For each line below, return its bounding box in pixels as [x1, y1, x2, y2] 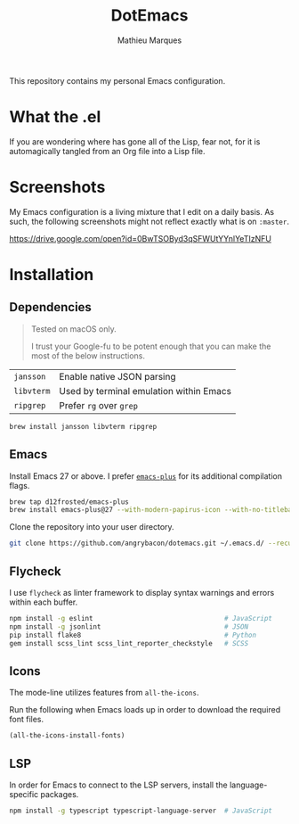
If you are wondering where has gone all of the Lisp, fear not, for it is [9, 136, 261, 147]
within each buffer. [9, 597, 78, 607]
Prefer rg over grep [59, 399, 138, 411]
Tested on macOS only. [30, 323, 117, 334]
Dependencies [9, 300, 92, 315]
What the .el [9, 107, 101, 128]
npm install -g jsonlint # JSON [9, 622, 249, 631]
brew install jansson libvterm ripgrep [9, 422, 158, 431]
